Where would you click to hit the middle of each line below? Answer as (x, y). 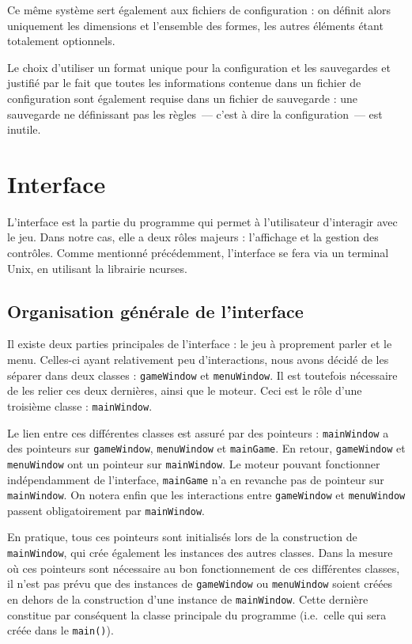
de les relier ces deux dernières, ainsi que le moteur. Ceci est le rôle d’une (185, 390)
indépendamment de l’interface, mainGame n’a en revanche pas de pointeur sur (196, 479)
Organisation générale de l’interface (155, 311)
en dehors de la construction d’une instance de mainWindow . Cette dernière (188, 599)
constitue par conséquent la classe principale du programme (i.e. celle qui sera (197, 614)
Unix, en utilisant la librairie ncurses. (97, 268)
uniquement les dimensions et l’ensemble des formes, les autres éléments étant (195, 25)
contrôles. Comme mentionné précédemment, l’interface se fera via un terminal (198, 253)
